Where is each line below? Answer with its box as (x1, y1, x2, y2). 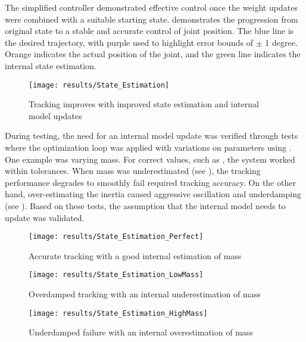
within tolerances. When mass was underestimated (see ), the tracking (5, 164, 261, 177)
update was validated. (5, 211, 85, 223)
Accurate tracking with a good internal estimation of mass (29, 249, 242, 262)
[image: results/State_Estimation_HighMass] (29, 309, 208, 318)
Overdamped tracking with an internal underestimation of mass (29, 288, 261, 300)
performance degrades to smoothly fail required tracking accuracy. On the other (5, 176, 296, 188)
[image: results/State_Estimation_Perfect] (29, 232, 204, 241)
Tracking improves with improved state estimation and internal (29, 98, 259, 110)
